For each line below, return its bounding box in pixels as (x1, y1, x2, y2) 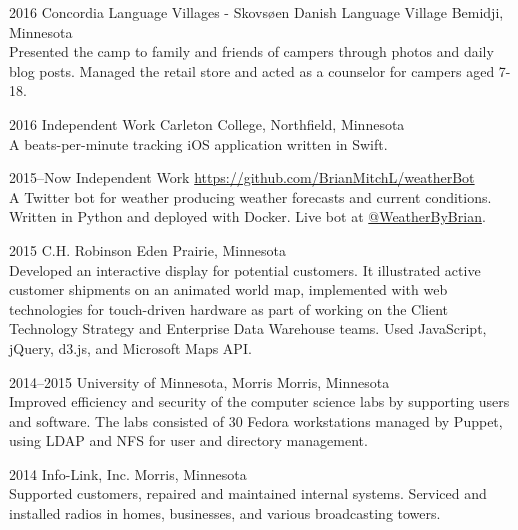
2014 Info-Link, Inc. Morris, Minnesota (9, 463, 247, 484)
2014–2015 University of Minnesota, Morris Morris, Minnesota (9, 371, 390, 392)
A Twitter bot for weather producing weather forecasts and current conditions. (9, 186, 492, 207)
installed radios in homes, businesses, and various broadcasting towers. (9, 503, 441, 524)
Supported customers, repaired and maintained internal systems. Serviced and (9, 483, 487, 504)
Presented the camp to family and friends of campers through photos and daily (9, 41, 494, 62)
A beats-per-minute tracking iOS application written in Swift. (9, 133, 388, 154)
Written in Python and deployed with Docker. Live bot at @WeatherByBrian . (9, 206, 486, 227)
